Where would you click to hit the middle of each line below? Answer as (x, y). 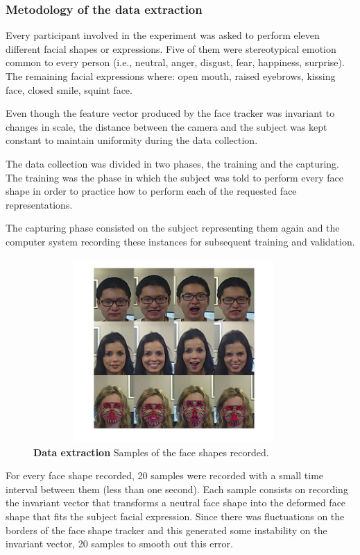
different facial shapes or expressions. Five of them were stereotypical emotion (171, 48)
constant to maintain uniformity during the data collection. (132, 140)
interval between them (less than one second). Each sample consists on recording (177, 489)
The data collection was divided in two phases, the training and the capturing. (172, 163)
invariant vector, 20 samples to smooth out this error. (119, 544)
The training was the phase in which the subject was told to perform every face (174, 177)
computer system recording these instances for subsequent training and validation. (180, 241)
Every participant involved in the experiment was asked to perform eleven (163, 35)
